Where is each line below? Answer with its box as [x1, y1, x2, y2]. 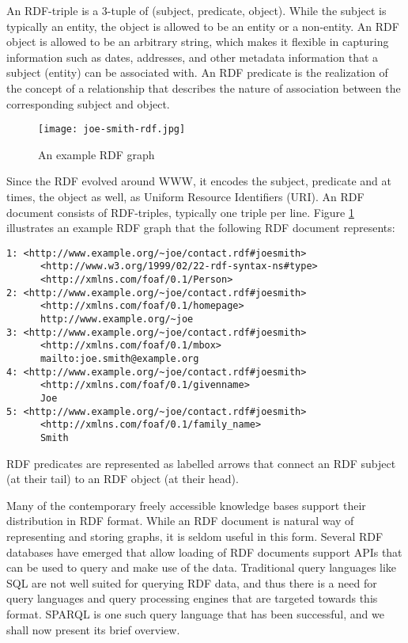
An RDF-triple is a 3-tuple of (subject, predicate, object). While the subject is [6, 2, 387, 18]
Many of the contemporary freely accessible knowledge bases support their [6, 497, 366, 513]
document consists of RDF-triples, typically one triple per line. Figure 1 [6, 204, 354, 220]
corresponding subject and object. [6, 95, 170, 112]
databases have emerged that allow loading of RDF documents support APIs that [6, 543, 402, 560]
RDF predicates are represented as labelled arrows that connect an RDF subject [6, 455, 396, 471]
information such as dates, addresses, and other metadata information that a [6, 48, 379, 65]
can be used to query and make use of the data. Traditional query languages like [6, 559, 397, 576]
